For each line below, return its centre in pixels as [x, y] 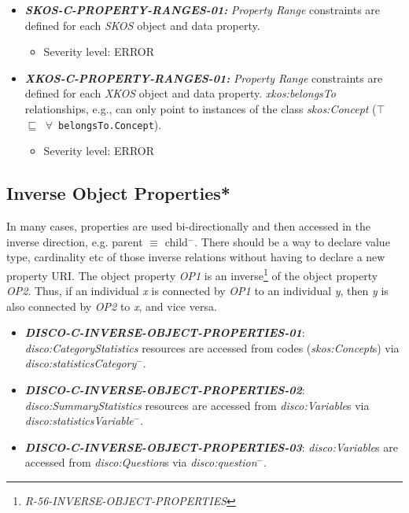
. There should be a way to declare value [292, 241]
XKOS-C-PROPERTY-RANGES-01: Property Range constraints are [204, 78]
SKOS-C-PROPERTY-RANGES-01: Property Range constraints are [203, 9]
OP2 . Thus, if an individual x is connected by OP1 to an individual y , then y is [197, 291]
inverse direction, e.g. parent [75, 241]
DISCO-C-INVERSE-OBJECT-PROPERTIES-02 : [165, 390]
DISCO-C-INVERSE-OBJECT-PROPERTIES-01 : [165, 332]
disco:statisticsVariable [79, 421]
